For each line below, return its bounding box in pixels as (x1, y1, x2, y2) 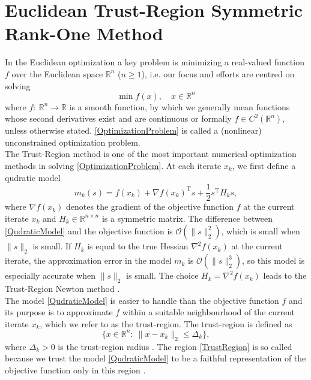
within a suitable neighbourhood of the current (122, 306, 295, 318)
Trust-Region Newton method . (5, 282, 120, 294)
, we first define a (232, 159, 296, 171)
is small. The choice (126, 269, 199, 282)
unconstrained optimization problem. (5, 135, 140, 148)
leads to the (263, 269, 307, 282)
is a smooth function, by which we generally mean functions (69, 100, 290, 113)
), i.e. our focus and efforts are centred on (141, 67, 295, 80)
